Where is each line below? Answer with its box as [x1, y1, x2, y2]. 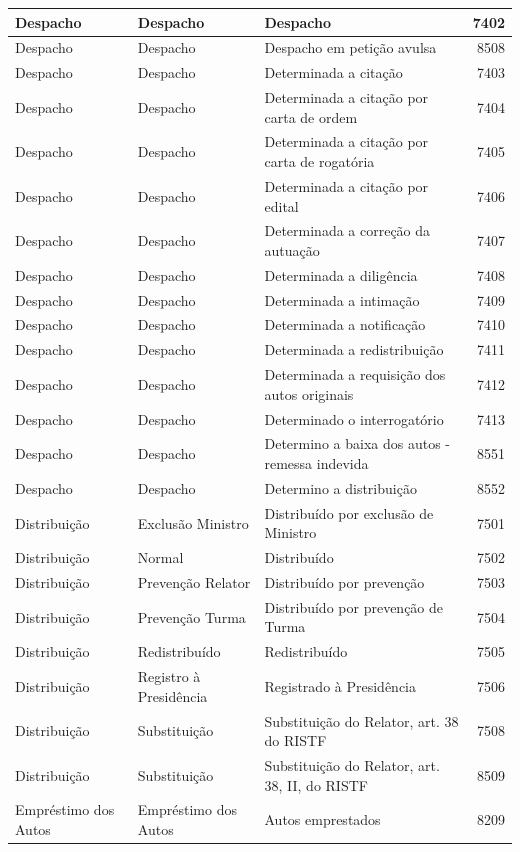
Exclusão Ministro [137, 512, 249, 533]
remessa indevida [264, 453, 369, 474]
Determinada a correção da [264, 220, 431, 241]
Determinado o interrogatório [264, 408, 444, 429]
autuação [264, 239, 320, 260]
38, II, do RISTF [264, 774, 368, 795]
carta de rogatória [264, 151, 375, 172]
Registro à [137, 666, 201, 687]
